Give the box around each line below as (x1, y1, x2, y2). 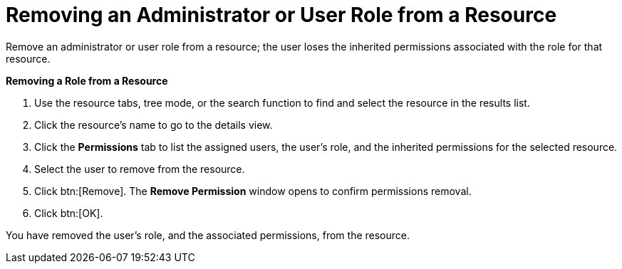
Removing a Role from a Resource (6, 74, 168, 87)
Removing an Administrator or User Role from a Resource (6, 3, 557, 27)
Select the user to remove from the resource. (34, 162, 245, 175)
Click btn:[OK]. (34, 206, 103, 219)
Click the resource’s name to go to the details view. (34, 118, 273, 131)
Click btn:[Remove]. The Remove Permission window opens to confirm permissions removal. (34, 184, 472, 197)
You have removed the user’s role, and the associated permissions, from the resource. (6, 228, 410, 241)
